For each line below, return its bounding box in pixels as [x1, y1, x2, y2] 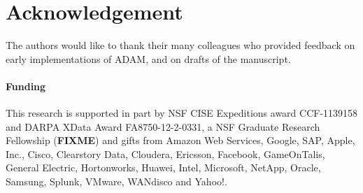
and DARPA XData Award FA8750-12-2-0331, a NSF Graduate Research [6, 119, 320, 134]
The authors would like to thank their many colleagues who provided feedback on [6, 38, 355, 52]
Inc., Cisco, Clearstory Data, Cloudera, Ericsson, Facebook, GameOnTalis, [6, 146, 325, 161]
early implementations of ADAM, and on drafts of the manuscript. [6, 51, 291, 66]
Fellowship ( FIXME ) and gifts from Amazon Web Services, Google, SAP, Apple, [6, 133, 355, 148]
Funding [6, 78, 46, 93]
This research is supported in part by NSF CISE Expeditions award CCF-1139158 [6, 106, 358, 120]
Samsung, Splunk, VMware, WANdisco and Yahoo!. [6, 174, 227, 189]
